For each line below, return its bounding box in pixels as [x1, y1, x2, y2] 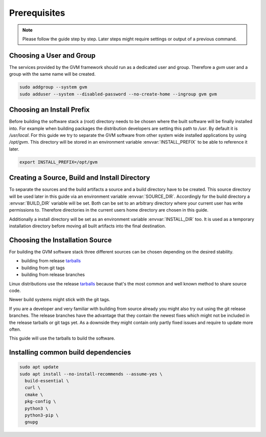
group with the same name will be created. [9, 71, 96, 77]
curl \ [25, 385, 41, 391]
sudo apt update [19, 364, 59, 370]
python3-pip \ [25, 412, 59, 418]
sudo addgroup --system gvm [19, 84, 87, 90]
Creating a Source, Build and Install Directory [9, 174, 150, 182]
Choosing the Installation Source [9, 236, 112, 244]
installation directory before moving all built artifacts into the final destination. [9, 223, 166, 229]
